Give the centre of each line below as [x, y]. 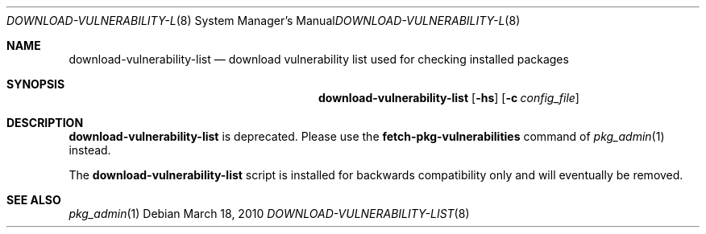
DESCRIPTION [45, 123]
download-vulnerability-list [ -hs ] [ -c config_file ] [449, 98]
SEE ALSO [34, 200]
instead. [90, 150]
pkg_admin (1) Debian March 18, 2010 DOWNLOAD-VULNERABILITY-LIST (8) [269, 213]
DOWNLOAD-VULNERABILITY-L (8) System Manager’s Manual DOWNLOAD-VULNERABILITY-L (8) [264, 21]
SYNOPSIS [36, 84]
